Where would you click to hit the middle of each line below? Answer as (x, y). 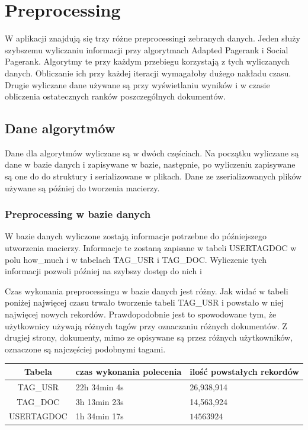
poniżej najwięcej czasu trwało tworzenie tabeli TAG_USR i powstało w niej (144, 302)
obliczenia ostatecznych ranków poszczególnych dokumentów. (115, 96)
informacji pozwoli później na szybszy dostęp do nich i (103, 271)
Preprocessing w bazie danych (78, 214)
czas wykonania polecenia (129, 371)
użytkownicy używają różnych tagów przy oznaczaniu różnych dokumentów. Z (146, 325)
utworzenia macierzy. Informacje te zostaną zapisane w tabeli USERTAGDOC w (151, 248)
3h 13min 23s (100, 401)
